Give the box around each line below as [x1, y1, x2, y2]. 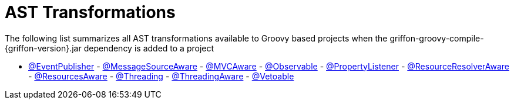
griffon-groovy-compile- [389, 33, 484, 43]
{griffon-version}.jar [5, 43, 82, 53]
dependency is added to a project [83, 43, 214, 53]
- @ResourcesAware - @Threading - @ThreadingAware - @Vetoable [28, 71, 294, 81]
